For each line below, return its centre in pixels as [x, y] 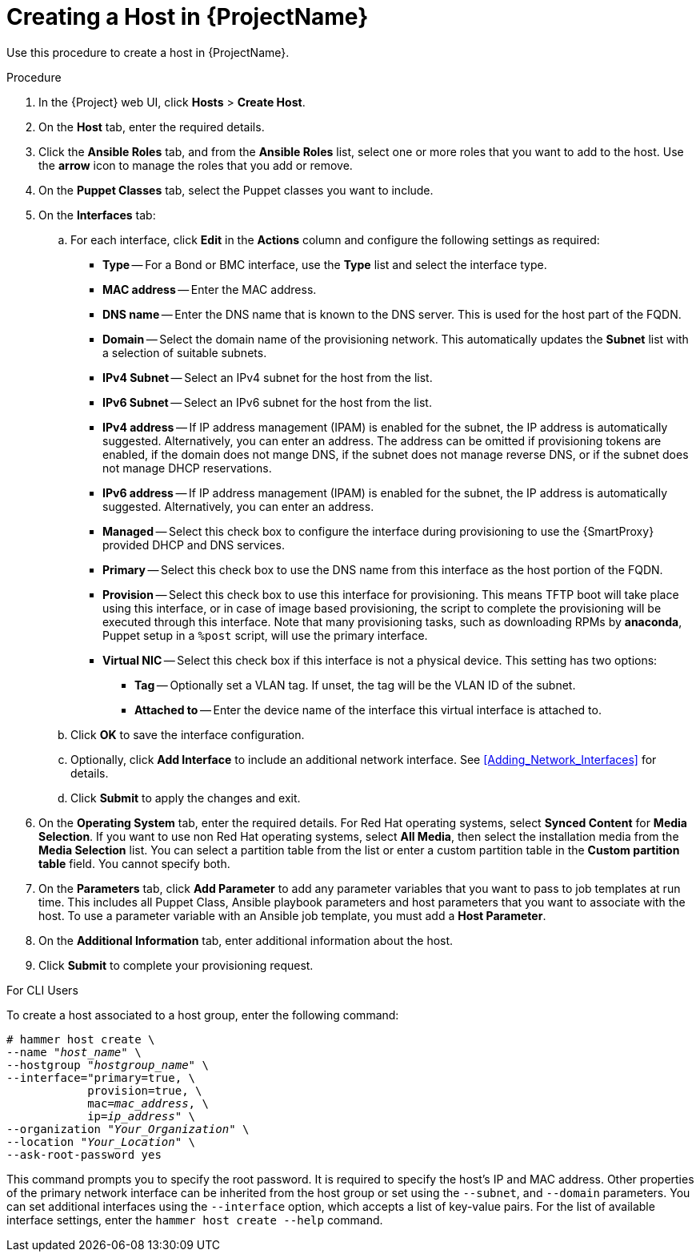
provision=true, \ [145, 1090]
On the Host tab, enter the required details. [152, 127]
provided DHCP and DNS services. [194, 545]
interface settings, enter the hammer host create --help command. [195, 1220]
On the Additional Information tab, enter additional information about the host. [246, 940]
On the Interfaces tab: [97, 215]
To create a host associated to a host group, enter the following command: [203, 1015]
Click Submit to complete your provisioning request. [176, 965]
